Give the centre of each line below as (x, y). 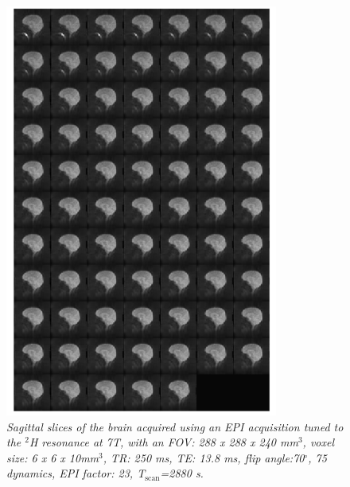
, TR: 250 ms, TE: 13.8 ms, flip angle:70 (204, 457)
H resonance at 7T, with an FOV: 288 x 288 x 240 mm (163, 442)
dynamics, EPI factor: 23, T (76, 473)
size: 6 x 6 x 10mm (53, 457)
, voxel (319, 442)
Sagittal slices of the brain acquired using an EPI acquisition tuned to (175, 426)
